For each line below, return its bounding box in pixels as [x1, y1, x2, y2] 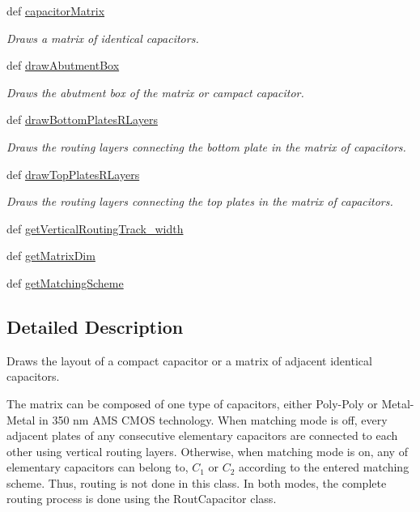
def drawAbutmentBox [6, 57, 120, 74]
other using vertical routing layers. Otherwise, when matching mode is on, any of [6, 442, 408, 459]
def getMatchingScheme [6, 274, 124, 291]
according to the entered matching [239, 459, 409, 476]
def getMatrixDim [6, 247, 95, 264]
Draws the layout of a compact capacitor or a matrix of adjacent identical [6, 352, 372, 369]
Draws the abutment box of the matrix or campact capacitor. [6, 83, 304, 100]
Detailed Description [6, 314, 184, 339]
